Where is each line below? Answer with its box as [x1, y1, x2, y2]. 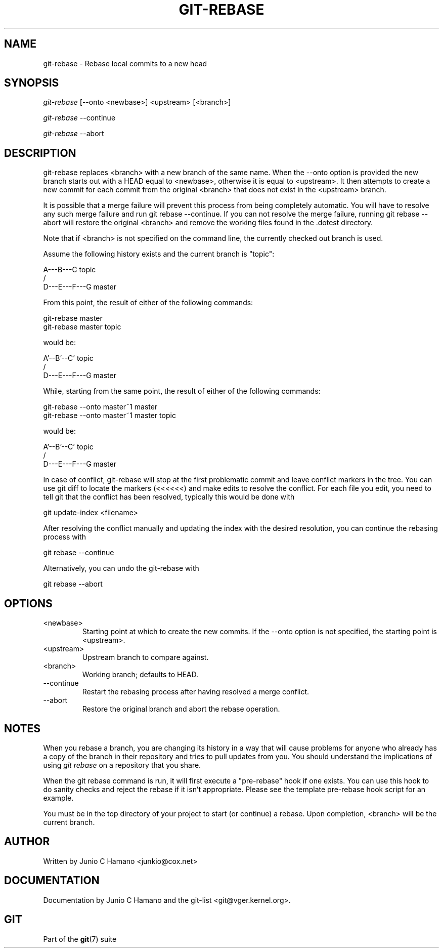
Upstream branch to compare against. [82, 653, 209, 662]
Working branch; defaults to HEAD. [82, 670, 199, 679]
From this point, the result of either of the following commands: [43, 298, 253, 307]
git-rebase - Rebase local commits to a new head [43, 59, 207, 68]
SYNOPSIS [4, 76, 59, 90]
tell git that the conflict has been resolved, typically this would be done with [43, 492, 295, 502]
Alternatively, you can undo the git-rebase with [43, 564, 199, 573]
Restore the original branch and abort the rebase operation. [82, 705, 280, 714]
